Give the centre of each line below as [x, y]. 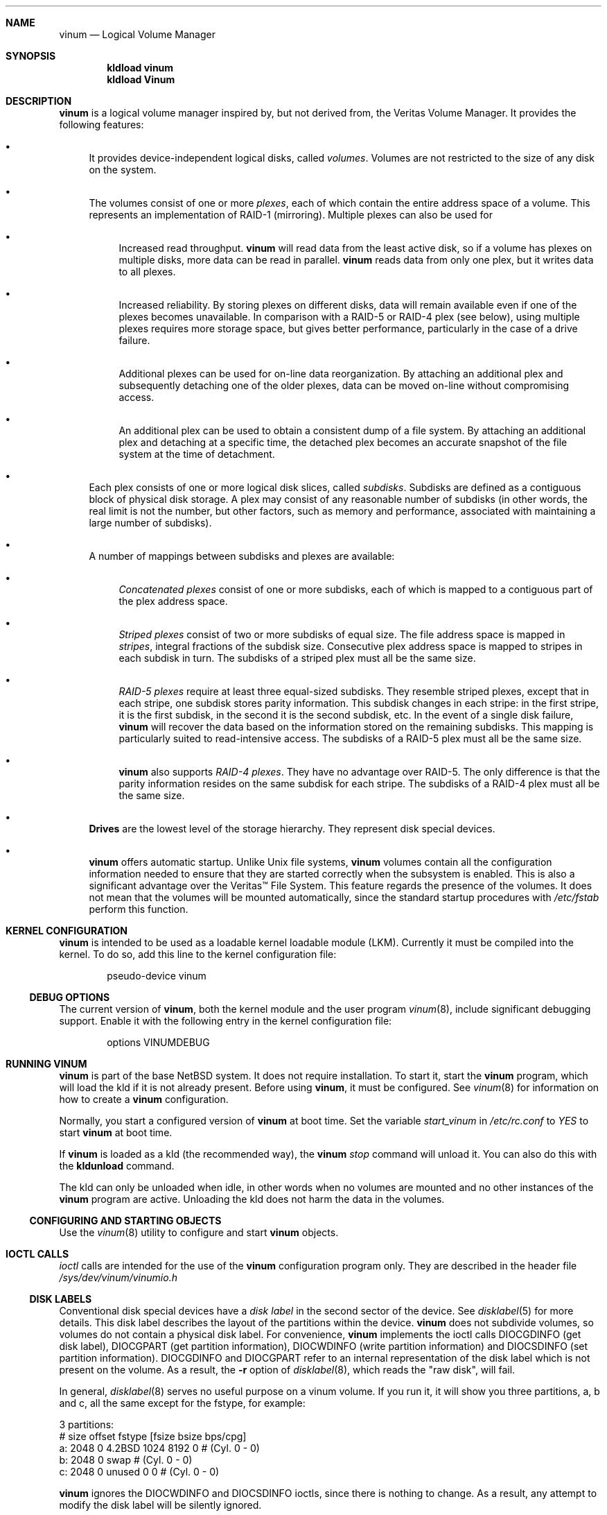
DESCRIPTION [39, 101]
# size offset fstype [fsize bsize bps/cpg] [153, 1436]
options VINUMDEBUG [158, 1042]
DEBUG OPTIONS [70, 997]
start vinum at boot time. [116, 1132]
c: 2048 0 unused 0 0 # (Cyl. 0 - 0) [139, 1472]
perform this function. [139, 909]
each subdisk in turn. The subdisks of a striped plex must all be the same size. [297, 658]
